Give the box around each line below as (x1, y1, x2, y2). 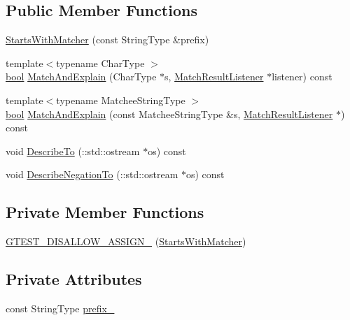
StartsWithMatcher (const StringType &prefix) (6, 32, 209, 47)
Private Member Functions (6, 201, 204, 223)
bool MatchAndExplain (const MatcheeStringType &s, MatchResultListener (6, 106, 333, 121)
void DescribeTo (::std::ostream (6, 143, 140, 158)
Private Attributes (6, 268, 142, 290)
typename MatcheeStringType (56, 92, 185, 107)
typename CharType (56, 55, 145, 70)
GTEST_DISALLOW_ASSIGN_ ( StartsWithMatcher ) (6, 234, 246, 249)
